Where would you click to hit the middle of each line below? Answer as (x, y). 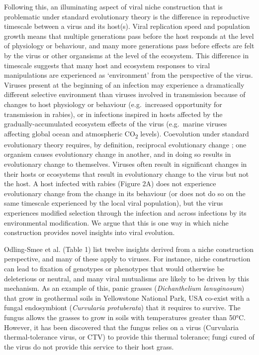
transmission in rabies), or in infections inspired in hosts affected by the (113, 114)
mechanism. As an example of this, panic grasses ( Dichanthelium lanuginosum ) (124, 288)
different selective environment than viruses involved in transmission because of (125, 94)
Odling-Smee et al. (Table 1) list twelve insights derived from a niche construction (129, 249)
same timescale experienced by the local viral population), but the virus (114, 203)
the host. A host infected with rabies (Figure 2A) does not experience (110, 183)
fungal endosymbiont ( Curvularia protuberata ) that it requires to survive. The (122, 307)
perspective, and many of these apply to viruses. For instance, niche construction (127, 259)
